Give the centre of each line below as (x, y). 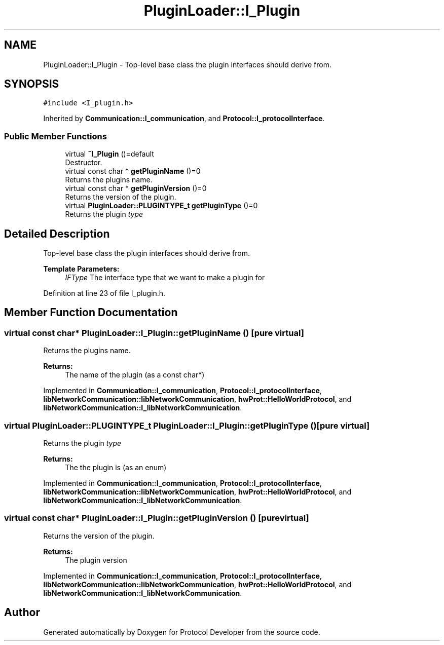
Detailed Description (57, 234)
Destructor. (84, 163)
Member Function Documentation (91, 313)
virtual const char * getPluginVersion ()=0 (136, 188)
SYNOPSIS (32, 84)
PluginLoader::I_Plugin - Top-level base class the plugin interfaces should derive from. (187, 64)
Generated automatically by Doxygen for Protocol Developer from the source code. (182, 632)
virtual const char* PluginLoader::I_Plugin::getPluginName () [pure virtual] (154, 333)
